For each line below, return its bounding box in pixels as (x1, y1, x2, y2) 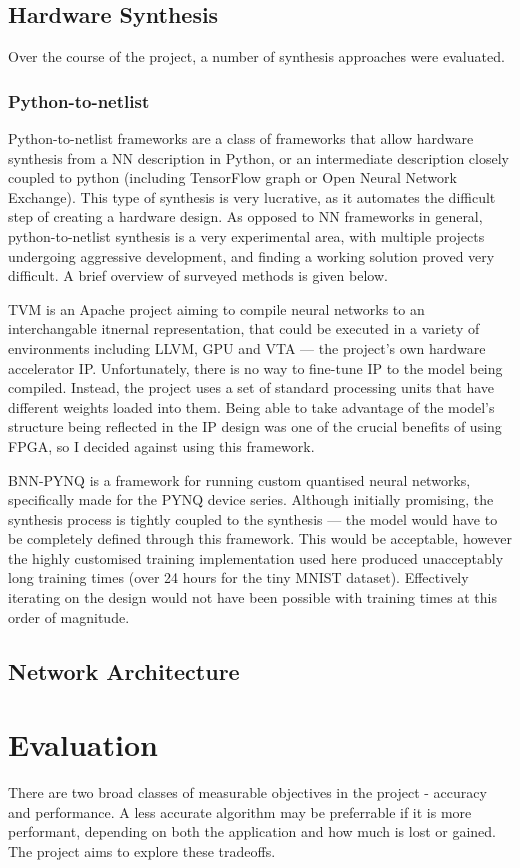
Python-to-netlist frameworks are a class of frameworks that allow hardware (8, 128, 474, 149)
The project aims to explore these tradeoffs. (8, 840, 276, 861)
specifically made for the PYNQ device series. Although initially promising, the (8, 489, 494, 510)
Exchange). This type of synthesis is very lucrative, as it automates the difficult (8, 186, 496, 207)
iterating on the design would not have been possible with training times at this (8, 587, 497, 608)
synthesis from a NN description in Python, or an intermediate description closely (8, 147, 509, 168)
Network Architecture (8, 655, 240, 686)
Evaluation (8, 724, 158, 765)
